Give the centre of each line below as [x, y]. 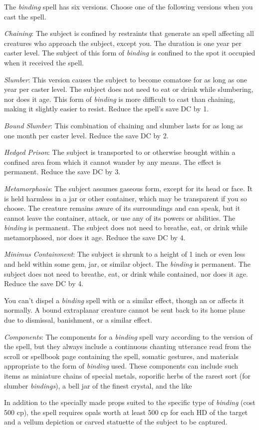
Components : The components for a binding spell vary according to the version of [128, 336]
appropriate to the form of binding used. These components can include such [121, 366]
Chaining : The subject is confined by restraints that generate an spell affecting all [129, 33]
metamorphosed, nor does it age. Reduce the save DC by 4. [95, 237]
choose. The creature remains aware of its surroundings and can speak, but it [122, 208]
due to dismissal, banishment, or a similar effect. [78, 320]
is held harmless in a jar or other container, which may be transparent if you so [126, 198]
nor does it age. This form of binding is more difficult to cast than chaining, [120, 99]
